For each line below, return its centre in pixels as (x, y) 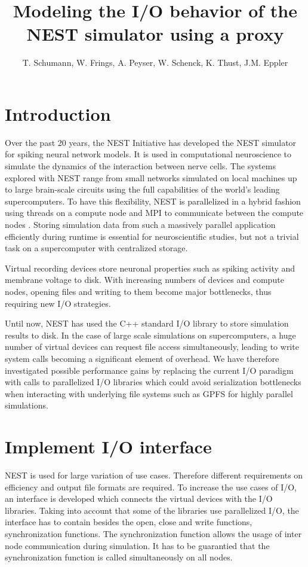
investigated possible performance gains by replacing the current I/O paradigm (149, 370)
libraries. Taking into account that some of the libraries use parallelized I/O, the (152, 510)
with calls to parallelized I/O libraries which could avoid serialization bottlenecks (153, 382)
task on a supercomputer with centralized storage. (96, 248)
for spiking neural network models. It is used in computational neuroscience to (148, 154)
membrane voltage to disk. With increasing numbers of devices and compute (144, 280)
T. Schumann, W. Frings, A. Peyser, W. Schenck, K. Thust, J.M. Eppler (155, 63)
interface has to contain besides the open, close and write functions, (129, 522)
